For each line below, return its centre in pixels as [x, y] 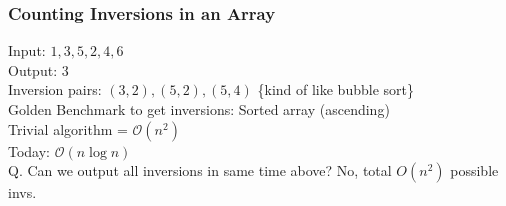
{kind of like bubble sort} [335, 89]
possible [474, 170]
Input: [27, 50]
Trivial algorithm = [68, 128]
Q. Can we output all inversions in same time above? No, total [200, 170]
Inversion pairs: [55, 89]
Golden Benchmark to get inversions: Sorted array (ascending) [199, 109]
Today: [29, 150]
